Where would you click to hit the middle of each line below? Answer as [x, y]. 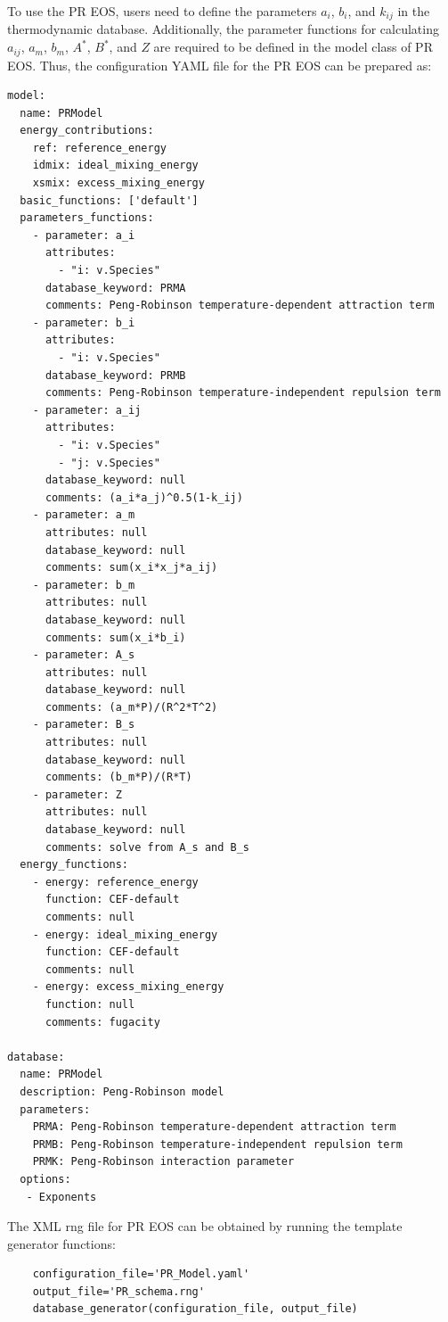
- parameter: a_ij [87, 410]
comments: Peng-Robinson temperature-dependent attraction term [240, 306]
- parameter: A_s [84, 655]
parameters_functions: [87, 218]
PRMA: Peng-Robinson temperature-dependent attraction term [214, 1127]
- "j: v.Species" [109, 463]
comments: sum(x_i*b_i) [115, 637]
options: [45, 1179]
